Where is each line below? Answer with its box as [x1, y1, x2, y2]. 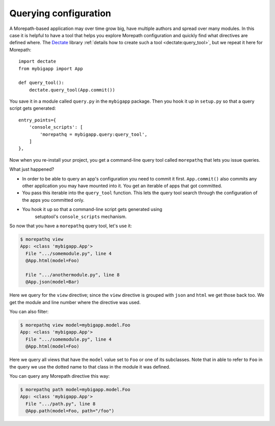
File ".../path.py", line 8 [25, 401, 96, 407]
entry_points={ [18, 117, 57, 123]
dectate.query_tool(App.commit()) [29, 87, 116, 93]
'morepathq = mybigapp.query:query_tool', [40, 131, 148, 137]
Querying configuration [9, 8, 112, 19]
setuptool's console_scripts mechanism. [35, 214, 127, 220]
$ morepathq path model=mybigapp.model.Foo [20, 386, 131, 392]
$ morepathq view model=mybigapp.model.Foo [20, 322, 131, 328]
